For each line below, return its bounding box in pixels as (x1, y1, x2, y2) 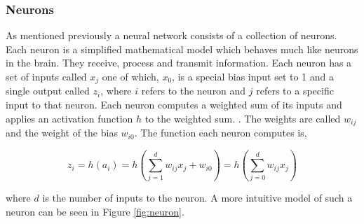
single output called (6, 83, 90, 98)
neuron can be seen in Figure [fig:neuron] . (6, 204, 184, 218)
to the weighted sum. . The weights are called (144, 111, 341, 125)
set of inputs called (6, 69, 87, 83)
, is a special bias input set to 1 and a (172, 69, 334, 83)
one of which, (102, 69, 159, 83)
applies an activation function (6, 111, 133, 125)
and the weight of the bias (6, 125, 118, 140)
